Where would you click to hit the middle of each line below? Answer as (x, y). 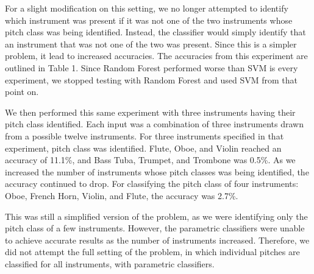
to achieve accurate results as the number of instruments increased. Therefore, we (157, 240)
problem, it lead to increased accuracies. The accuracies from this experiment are (156, 56)
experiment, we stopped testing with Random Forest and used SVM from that (151, 79)
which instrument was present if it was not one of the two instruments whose (149, 20)
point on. (22, 92)
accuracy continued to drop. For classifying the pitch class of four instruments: (152, 184)
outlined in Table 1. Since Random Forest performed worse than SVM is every (152, 67)
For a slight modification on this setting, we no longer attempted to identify (147, 8)
